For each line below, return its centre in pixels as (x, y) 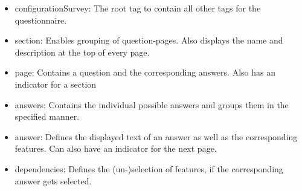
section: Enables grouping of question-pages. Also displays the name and (149, 40)
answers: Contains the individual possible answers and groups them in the (152, 104)
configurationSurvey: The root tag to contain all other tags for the (138, 8)
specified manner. (47, 116)
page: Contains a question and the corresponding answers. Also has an (145, 72)
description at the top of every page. (82, 52)
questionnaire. (41, 20)
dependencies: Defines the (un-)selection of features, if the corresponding (149, 168)
